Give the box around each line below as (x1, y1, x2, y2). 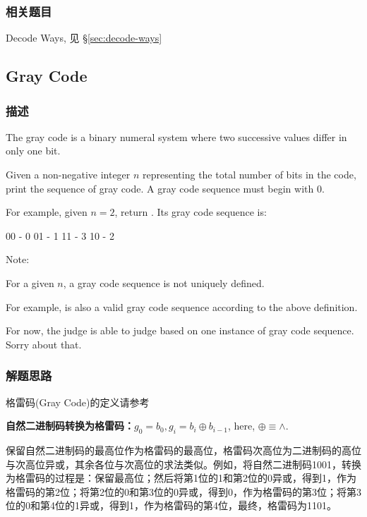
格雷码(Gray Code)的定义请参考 (6, 394, 150, 409)
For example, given (6, 205, 88, 219)
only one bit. (6, 143, 61, 158)
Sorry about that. (6, 336, 82, 351)
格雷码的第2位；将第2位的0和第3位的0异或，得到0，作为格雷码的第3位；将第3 (6, 484, 361, 499)
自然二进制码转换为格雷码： (6, 418, 134, 433)
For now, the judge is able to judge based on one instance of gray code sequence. (6, 323, 354, 338)
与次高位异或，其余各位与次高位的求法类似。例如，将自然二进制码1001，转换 (6, 456, 361, 471)
